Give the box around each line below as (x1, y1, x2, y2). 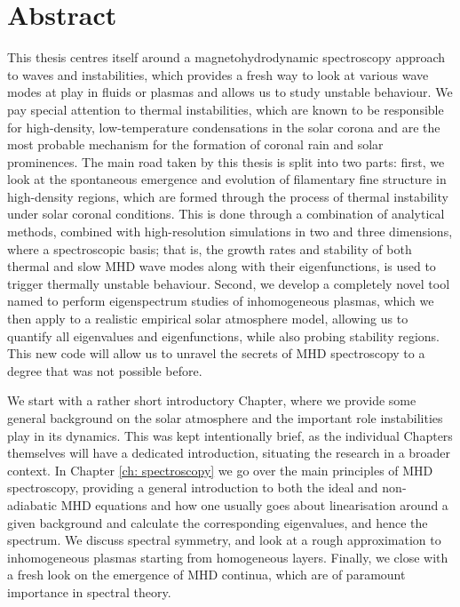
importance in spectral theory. (7, 582, 171, 601)
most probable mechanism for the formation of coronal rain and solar (7, 135, 384, 154)
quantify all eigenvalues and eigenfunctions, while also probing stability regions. (7, 326, 440, 345)
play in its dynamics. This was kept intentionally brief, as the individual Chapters (7, 426, 453, 444)
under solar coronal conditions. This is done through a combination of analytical (7, 204, 445, 223)
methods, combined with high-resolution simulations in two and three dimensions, (7, 222, 453, 241)
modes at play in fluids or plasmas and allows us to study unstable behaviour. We (7, 83, 453, 101)
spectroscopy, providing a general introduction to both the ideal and (7, 478, 378, 497)
